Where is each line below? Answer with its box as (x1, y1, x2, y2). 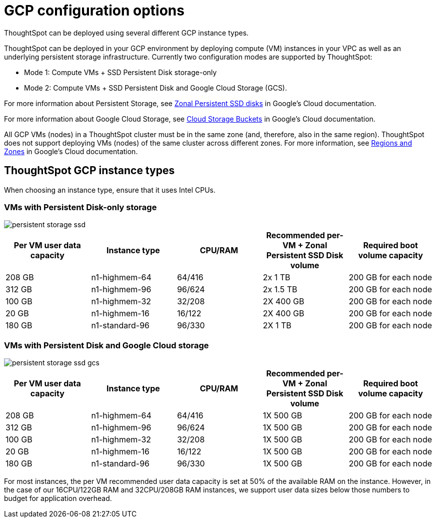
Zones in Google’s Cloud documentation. (4, 147, 138, 156)
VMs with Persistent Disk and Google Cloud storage (4, 340, 209, 350)
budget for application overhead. (4, 494, 112, 503)
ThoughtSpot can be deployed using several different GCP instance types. (4, 28, 249, 37)
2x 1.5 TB (262, 284, 297, 295)
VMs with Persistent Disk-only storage (4, 202, 157, 212)
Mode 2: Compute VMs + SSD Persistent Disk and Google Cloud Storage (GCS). (24, 83, 287, 92)
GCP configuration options (4, 2, 184, 19)
